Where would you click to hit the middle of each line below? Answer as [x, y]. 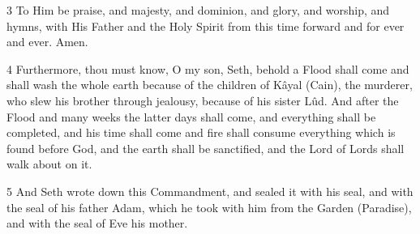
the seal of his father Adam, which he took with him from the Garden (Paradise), [209, 207]
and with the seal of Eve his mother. [97, 223]
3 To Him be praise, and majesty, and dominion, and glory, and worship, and [198, 10]
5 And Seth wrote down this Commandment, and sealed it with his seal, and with [210, 191]
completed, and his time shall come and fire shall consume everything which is [201, 132]
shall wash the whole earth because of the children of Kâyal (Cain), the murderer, [210, 85]
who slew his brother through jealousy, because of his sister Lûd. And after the [203, 100]
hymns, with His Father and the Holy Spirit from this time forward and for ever [206, 26]
